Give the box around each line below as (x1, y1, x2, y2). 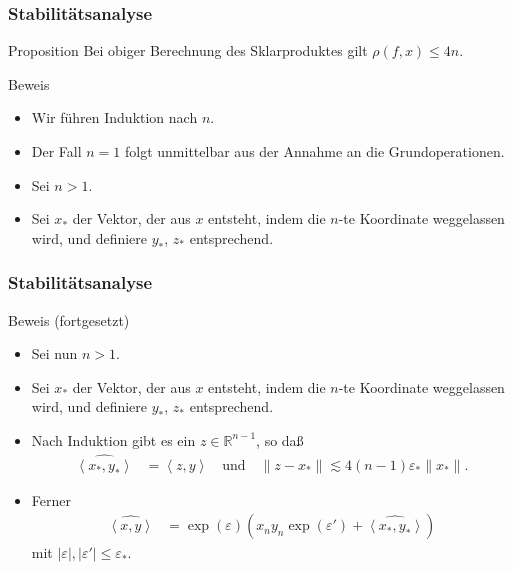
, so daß (256, 429, 304, 450)
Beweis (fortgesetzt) (8, 309, 130, 330)
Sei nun (31, 343, 78, 364)
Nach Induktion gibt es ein (31, 429, 196, 450)
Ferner (31, 489, 71, 510)
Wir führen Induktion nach (31, 107, 198, 128)
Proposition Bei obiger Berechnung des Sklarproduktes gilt (8, 40, 368, 61)
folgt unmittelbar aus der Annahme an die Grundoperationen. (125, 141, 505, 161)
